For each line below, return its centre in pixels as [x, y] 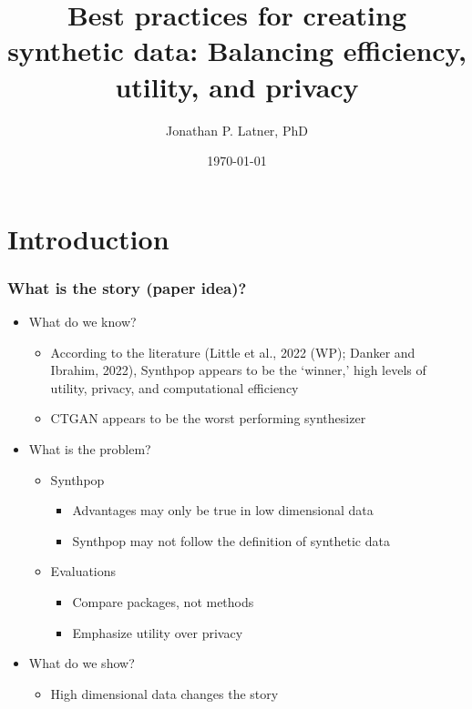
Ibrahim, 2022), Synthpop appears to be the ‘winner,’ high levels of [238, 370]
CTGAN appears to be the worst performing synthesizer [208, 418]
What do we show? [82, 663]
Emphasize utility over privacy [158, 632]
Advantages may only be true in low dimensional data [223, 510]
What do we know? [82, 322]
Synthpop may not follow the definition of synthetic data [231, 540]
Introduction [88, 238]
